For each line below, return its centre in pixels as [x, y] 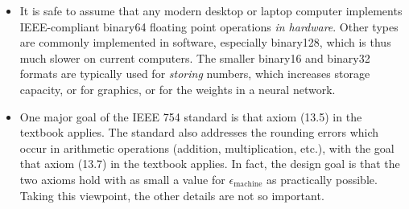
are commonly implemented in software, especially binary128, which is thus [205, 42]
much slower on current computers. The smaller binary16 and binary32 [195, 57]
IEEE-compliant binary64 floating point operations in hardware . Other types [209, 26]
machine [248, 184]
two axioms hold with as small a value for [122, 179]
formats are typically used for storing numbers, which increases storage [195, 74]
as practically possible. [322, 179]
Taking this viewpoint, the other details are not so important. [172, 195]
